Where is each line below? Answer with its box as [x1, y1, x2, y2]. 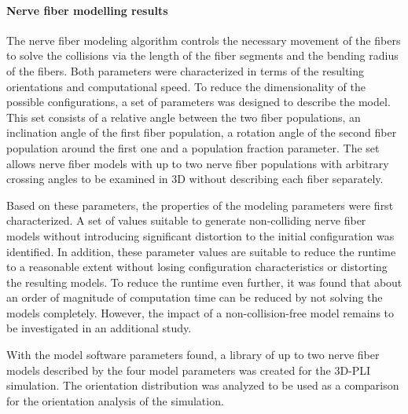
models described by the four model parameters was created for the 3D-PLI [6, 361, 371, 378]
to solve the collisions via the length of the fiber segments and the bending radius [6, 47, 399, 64]
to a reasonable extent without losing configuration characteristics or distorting [6, 258, 388, 275]
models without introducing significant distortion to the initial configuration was [6, 227, 395, 244]
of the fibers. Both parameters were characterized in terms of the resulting [6, 62, 364, 79]
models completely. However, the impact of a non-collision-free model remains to [6, 304, 395, 321]
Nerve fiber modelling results [6, 2, 168, 18]
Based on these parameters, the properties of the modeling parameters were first [6, 196, 394, 213]
